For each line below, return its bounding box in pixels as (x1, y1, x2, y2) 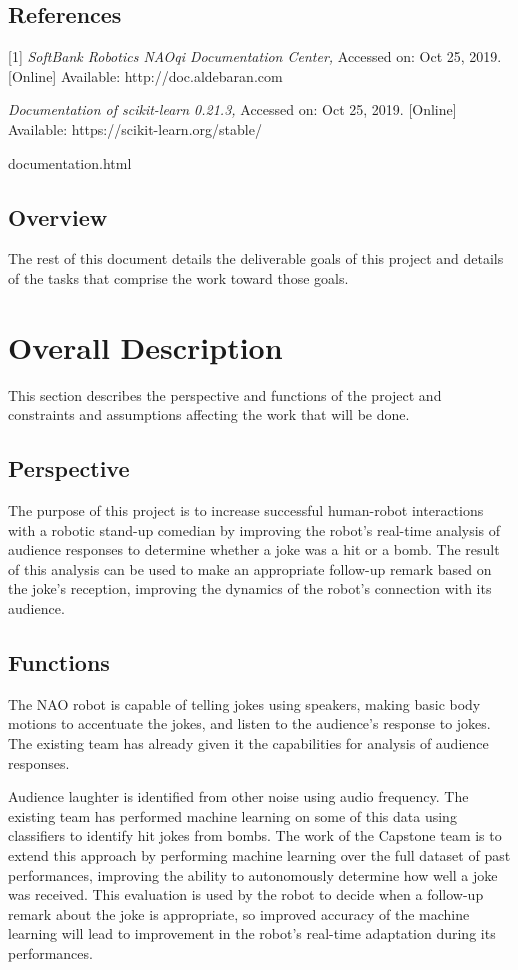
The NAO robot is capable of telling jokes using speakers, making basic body (8, 693, 481, 714)
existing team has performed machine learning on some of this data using (8, 805, 457, 826)
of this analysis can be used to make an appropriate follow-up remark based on (8, 558, 492, 579)
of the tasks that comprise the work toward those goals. (8, 267, 349, 288)
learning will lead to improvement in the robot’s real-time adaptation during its (8, 923, 496, 944)
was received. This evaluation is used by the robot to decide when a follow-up (8, 884, 484, 905)
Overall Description (8, 326, 283, 367)
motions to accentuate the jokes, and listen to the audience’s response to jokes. (8, 713, 491, 734)
